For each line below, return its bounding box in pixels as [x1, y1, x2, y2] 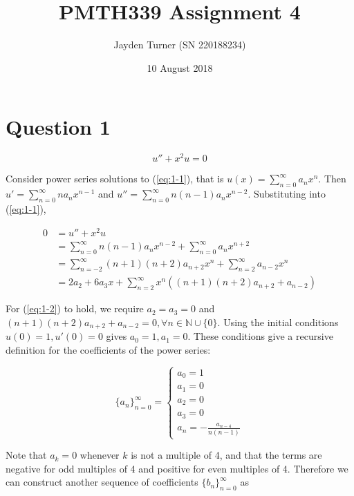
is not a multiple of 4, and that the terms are [131, 448, 322, 462]
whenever [80, 448, 120, 462]
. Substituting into [248, 187, 326, 201]
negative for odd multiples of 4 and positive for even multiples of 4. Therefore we [6, 461, 348, 475]
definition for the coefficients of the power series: [6, 342, 211, 356]
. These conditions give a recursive [187, 329, 333, 343]
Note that [6, 448, 47, 462]
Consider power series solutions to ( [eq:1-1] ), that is [6, 171, 224, 186]
